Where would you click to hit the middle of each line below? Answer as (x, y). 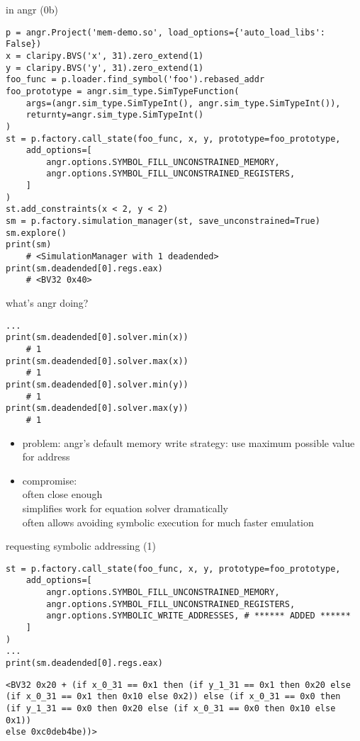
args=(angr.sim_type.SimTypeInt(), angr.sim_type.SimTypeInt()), (183, 103)
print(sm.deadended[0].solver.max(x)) (97, 361)
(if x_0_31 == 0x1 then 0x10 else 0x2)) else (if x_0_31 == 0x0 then (173, 697)
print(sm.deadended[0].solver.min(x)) (97, 338)
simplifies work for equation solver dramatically (125, 508)
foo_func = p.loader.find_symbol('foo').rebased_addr (135, 80)
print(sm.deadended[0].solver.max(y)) (97, 408)
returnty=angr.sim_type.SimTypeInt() (115, 115)
